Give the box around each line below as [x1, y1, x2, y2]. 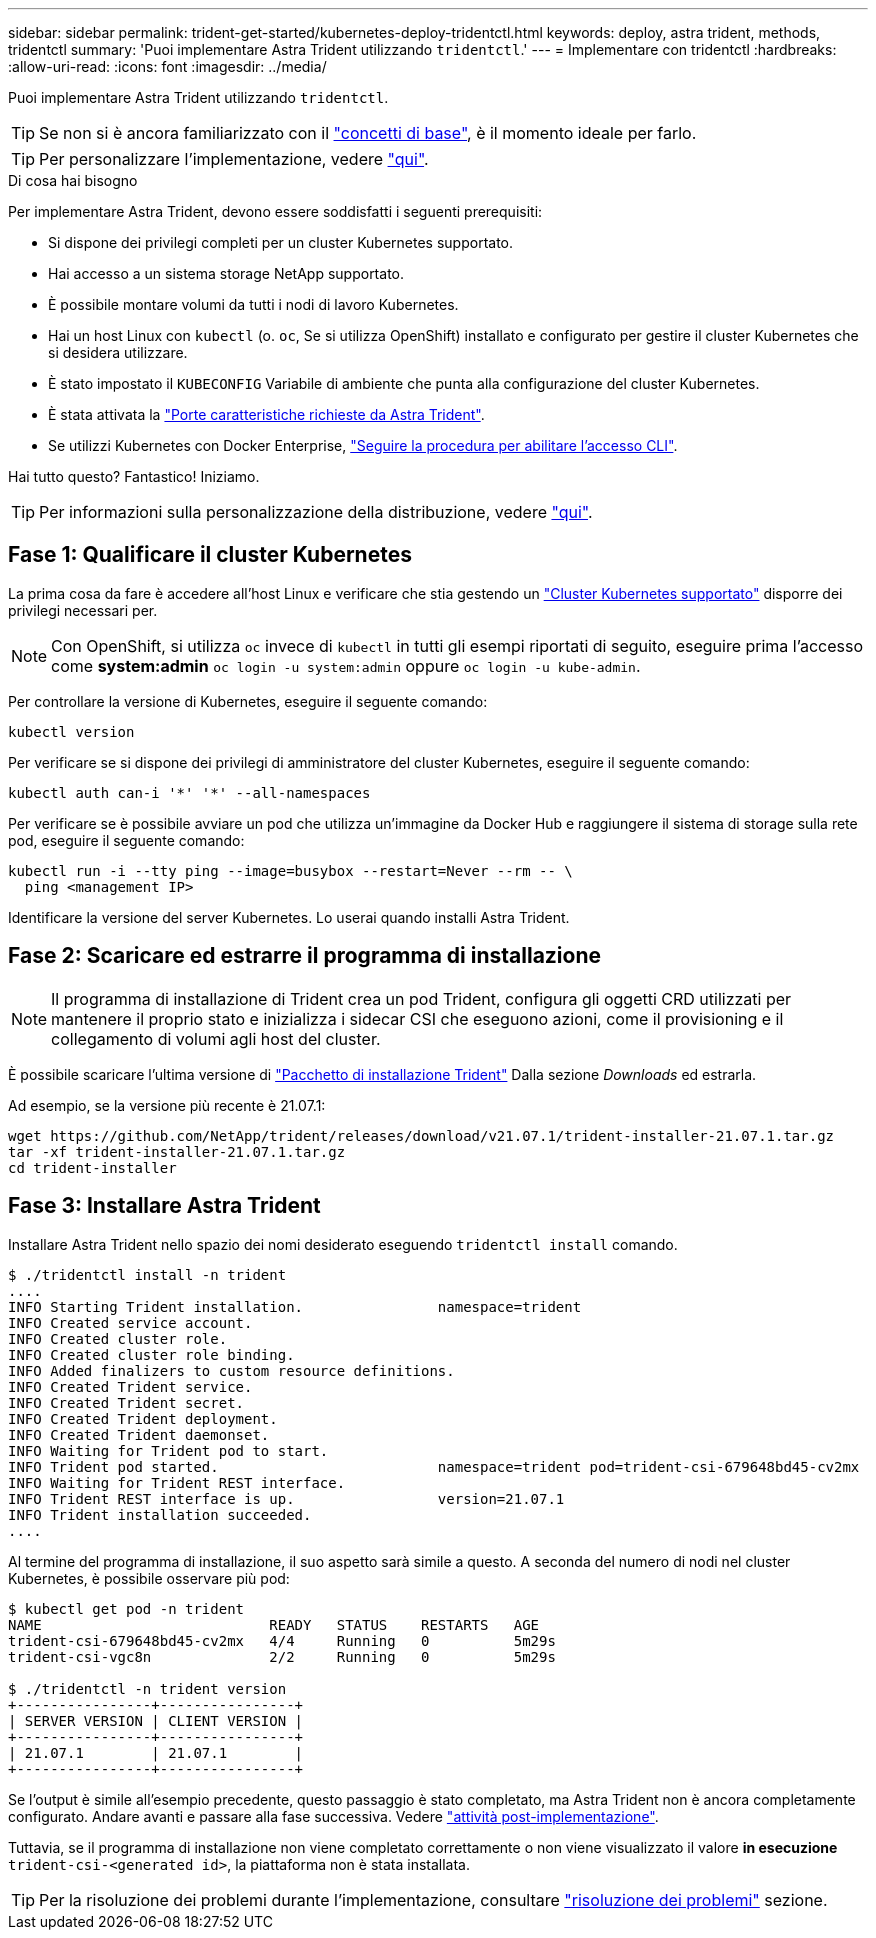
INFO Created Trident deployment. [8, 1410, 278, 1427]
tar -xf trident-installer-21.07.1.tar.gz [8, 1143, 346, 1160]
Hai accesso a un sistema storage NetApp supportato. [48, 265, 405, 282]
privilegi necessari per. [8, 601, 158, 619]
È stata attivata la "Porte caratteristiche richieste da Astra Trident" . [48, 406, 485, 423]
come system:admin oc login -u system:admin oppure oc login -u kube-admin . [51, 655, 641, 676]
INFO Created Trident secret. [8, 1394, 245, 1411]
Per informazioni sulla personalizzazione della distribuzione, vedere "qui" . [39, 502, 593, 522]
